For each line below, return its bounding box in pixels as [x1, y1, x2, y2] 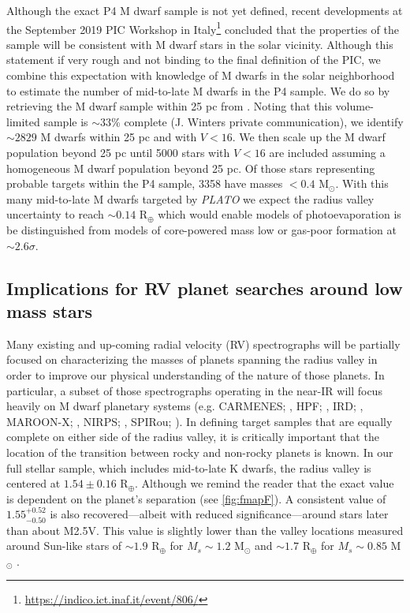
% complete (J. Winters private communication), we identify [111, 113, 404, 129]
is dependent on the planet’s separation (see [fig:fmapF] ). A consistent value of [6, 490, 386, 506]
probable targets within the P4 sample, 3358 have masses [6, 175, 283, 192]
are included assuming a [269, 144, 386, 160]
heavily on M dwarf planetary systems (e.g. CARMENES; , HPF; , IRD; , [6, 398, 363, 414]
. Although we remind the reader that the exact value [135, 475, 394, 492]
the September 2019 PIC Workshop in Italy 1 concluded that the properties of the [6, 18, 399, 37]
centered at [6, 475, 61, 492]
